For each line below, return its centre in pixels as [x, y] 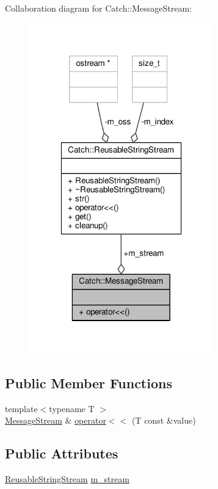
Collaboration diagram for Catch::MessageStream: [98, 8]
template [21, 408]
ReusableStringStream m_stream [67, 479]
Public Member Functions [89, 382]
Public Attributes [62, 453]
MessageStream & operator [56, 420]
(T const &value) [164, 420]
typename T [72, 408]
